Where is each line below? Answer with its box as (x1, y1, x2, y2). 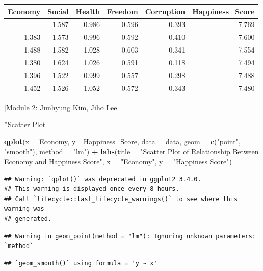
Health (75, 6, 100, 16)
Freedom (107, 6, 138, 16)
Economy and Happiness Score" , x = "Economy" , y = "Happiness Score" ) (4, 156, 232, 167)
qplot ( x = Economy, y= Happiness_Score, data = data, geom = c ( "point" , (4, 136, 241, 146)
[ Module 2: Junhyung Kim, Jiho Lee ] (4, 102, 119, 112)
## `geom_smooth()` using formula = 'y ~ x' (4, 259, 157, 267)
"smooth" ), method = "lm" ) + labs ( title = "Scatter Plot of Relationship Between (4, 146, 259, 157)
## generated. (4, 215, 52, 223)
